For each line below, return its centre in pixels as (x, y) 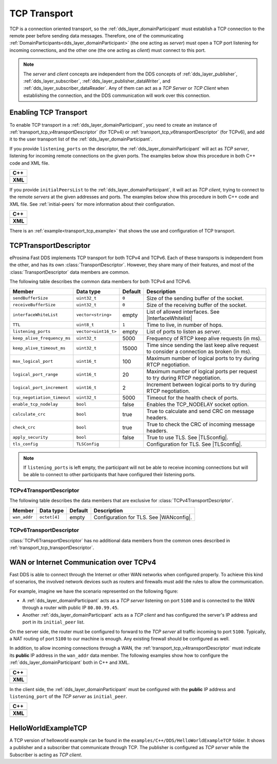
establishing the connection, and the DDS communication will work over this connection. (117, 95)
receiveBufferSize (34, 305)
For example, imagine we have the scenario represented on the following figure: (94, 591)
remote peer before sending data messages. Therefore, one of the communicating (97, 35)
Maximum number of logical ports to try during (203, 358)
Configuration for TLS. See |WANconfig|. (143, 517)
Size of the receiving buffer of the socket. (197, 305)
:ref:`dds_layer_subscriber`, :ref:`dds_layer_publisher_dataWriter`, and (97, 81)
